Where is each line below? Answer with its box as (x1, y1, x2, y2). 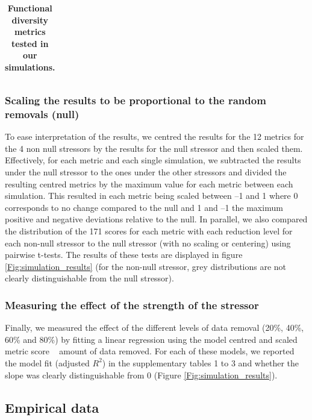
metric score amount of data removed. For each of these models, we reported (5, 345, 295, 357)
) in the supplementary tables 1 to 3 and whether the (102, 356, 299, 369)
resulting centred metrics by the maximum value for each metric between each (5, 177, 293, 190)
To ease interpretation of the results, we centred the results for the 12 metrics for (5, 130, 304, 143)
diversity (11, 13, 49, 26)
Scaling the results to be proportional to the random (5, 92, 266, 107)
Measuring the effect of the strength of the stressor (5, 297, 259, 312)
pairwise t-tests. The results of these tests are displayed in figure (5, 248, 243, 261)
